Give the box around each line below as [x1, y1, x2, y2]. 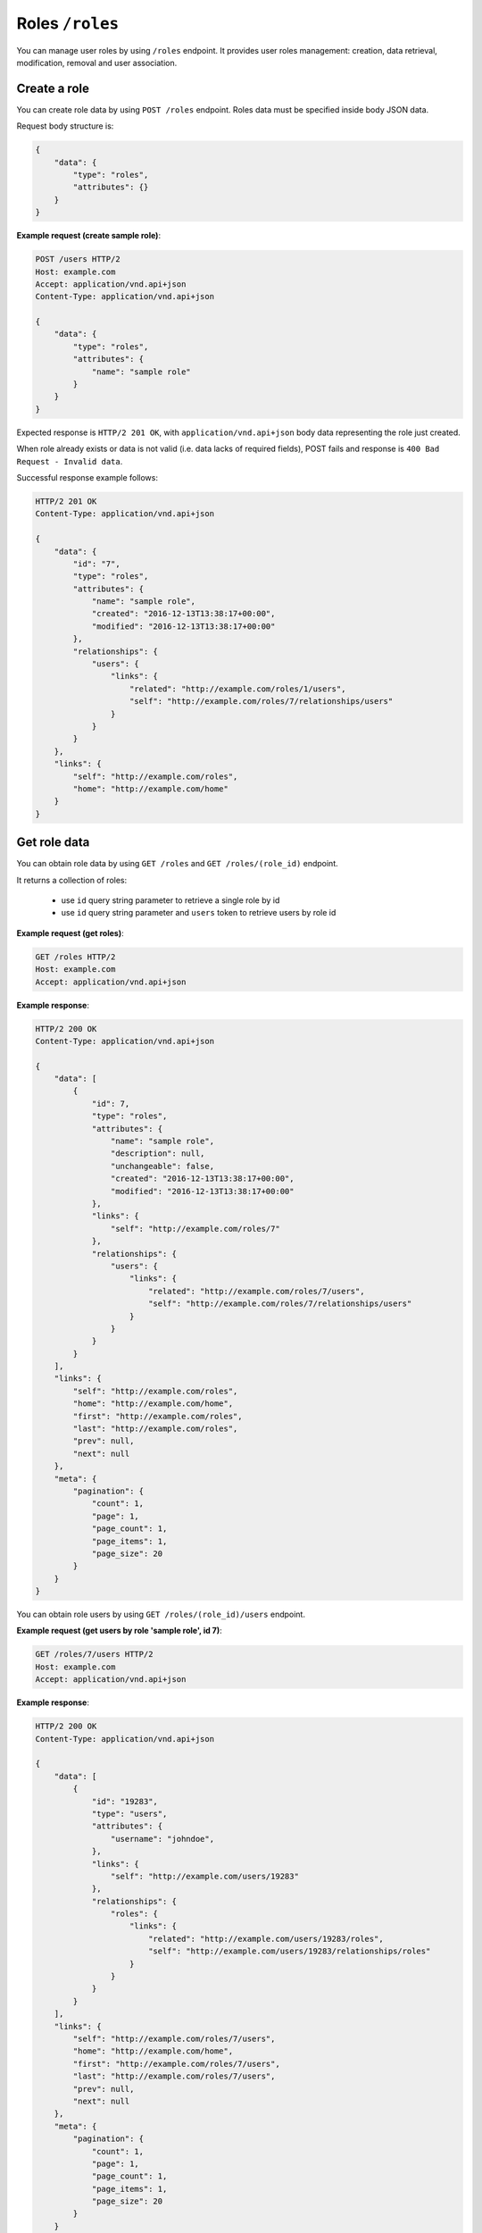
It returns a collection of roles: [16, 874, 128, 885]
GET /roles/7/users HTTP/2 [35, 1649, 154, 1660]
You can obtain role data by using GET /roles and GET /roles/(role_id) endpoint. [16, 858, 338, 869]
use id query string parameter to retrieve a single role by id [61, 895, 280, 906]
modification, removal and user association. [16, 57, 178, 68]
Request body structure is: [16, 121, 114, 131]
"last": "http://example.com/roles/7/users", [72, 2071, 276, 2081]
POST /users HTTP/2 [35, 255, 120, 264]
